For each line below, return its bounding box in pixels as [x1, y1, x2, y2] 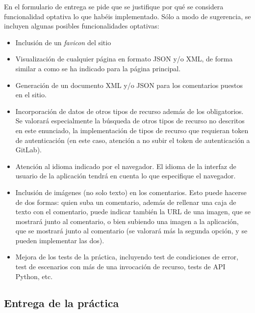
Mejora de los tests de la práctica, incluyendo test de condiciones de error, [15, 252, 238, 262]
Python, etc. [15, 271, 53, 281]
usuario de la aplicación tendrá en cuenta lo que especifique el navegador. [15, 171, 236, 181]
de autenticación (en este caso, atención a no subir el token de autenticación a [15, 135, 250, 145]
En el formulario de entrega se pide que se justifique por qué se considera [4, 1, 224, 11]
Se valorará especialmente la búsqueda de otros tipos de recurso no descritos [15, 115, 245, 126]
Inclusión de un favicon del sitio [15, 37, 111, 47]
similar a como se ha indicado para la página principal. [15, 63, 181, 73]
